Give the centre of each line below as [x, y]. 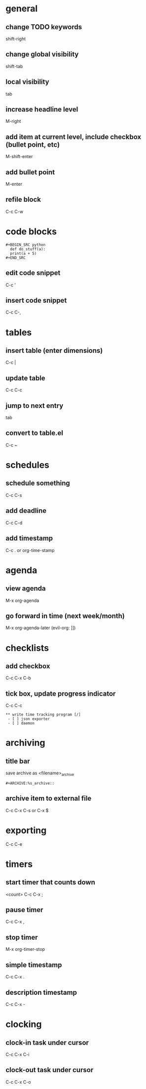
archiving [25, 743]
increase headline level [42, 109]
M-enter [14, 184]
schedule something [38, 483]
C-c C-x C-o [18, 1082]
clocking [24, 1024]
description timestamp [41, 992]
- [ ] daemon [21, 723]
